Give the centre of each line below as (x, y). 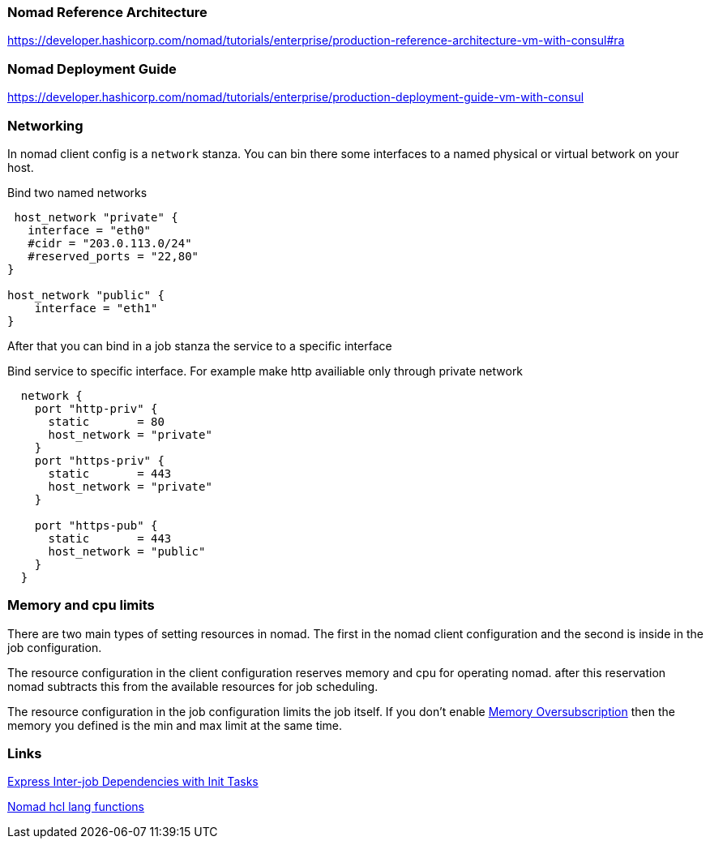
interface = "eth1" (96, 308)
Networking (45, 125)
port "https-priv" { (99, 460)
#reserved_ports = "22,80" (113, 256)
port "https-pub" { (96, 525)
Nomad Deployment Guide (92, 69)
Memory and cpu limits (81, 605)
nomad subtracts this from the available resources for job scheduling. (193, 686)
